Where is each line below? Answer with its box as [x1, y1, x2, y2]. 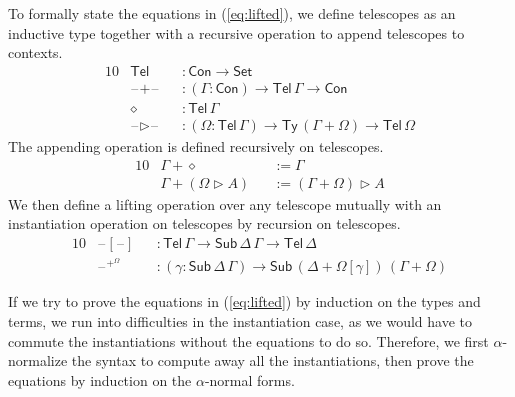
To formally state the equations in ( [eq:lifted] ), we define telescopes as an [8, 3, 456, 23]
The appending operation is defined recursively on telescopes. [8, 135, 384, 156]
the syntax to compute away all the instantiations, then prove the [71, 350, 474, 371]
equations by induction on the [8, 369, 192, 390]
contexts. [8, 42, 63, 63]
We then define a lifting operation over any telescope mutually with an [8, 193, 442, 214]
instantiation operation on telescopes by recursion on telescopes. [8, 213, 401, 234]
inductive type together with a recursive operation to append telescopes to [8, 22, 465, 43]
